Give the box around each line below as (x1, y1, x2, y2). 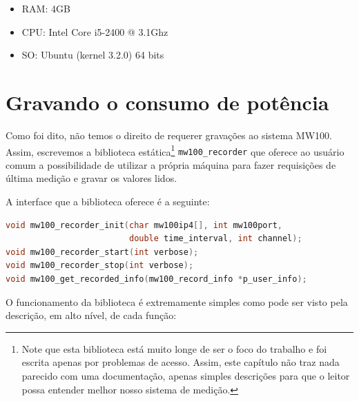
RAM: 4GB (21, 1, 70, 15)
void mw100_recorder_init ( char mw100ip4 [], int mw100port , (6, 220, 282, 230)
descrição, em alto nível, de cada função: (6, 308, 177, 322)
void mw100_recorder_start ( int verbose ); (6, 247, 199, 257)
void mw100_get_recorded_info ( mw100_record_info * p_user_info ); (6, 274, 307, 284)
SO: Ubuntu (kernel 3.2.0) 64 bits (21, 48, 164, 62)
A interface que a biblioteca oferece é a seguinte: (6, 194, 210, 208)
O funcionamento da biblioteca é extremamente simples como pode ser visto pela (6, 294, 348, 309)
